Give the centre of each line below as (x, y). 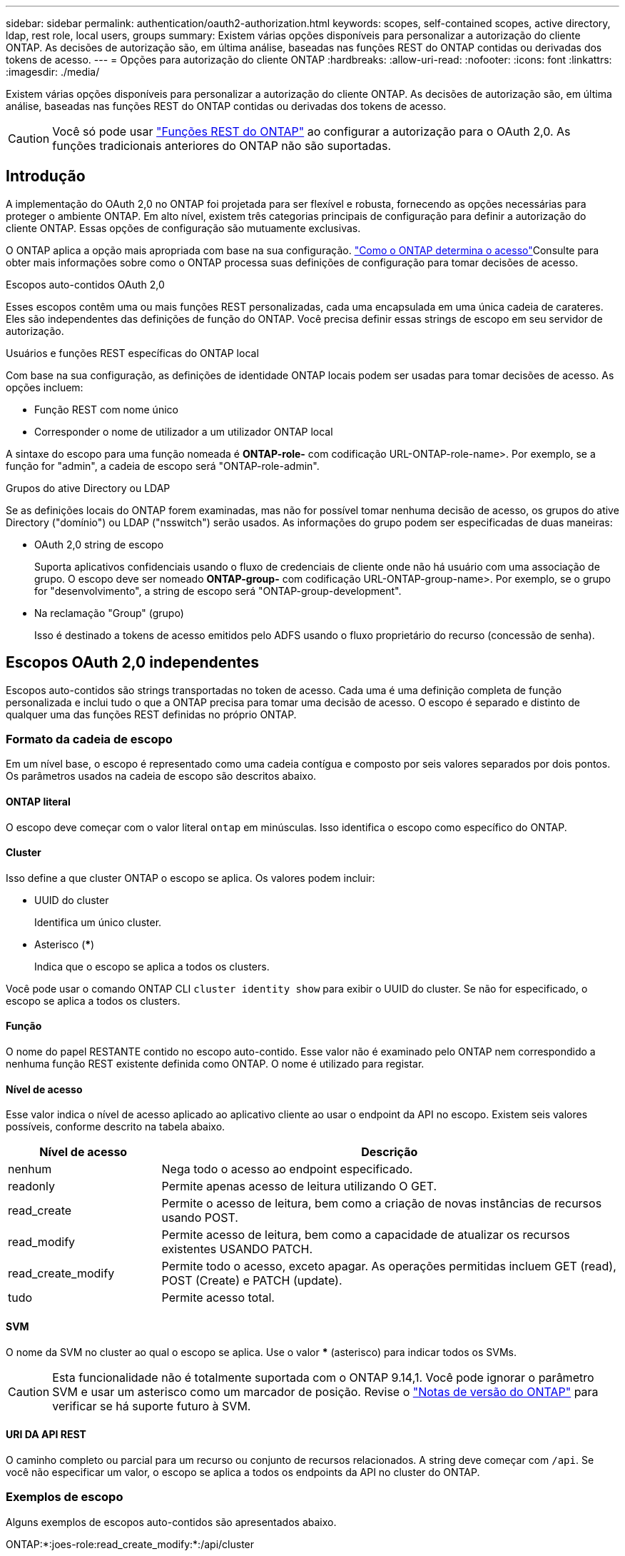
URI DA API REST (46, 1435)
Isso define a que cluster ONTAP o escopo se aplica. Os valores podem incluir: (190, 878)
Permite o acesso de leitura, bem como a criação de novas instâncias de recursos (382, 1204)
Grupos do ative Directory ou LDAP (88, 488)
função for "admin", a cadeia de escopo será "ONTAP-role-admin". (163, 466)
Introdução (46, 176)
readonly (32, 1186)
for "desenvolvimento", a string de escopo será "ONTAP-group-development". (218, 591)
